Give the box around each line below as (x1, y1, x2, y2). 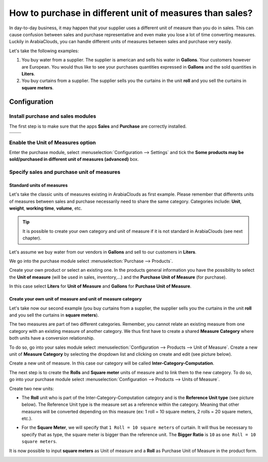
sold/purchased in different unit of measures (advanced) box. (9, 156, 139, 162)
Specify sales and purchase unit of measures (9, 169, 121, 176)
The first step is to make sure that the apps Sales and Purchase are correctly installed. (9, 123, 187, 129)
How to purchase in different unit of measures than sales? (9, 7, 253, 18)
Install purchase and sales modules (9, 113, 96, 120)
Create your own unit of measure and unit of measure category (9, 296, 142, 302)
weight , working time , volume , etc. (9, 205, 82, 211)
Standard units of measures (9, 182, 68, 188)
